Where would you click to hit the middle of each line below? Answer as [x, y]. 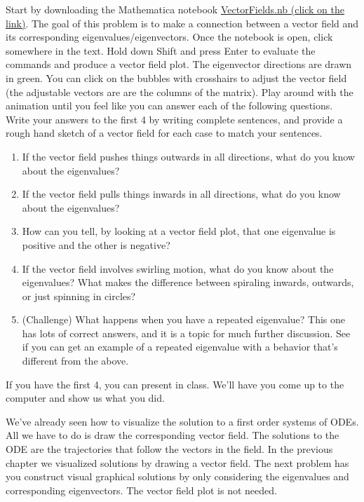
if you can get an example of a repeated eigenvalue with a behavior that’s [180, 347]
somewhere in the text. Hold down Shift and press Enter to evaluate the [161, 50]
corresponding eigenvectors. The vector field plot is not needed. [141, 490]
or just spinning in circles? [79, 296]
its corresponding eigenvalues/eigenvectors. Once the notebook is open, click [169, 37]
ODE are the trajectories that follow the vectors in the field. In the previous [169, 449]
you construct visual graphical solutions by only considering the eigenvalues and [177, 476]
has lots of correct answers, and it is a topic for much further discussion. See [186, 333]
